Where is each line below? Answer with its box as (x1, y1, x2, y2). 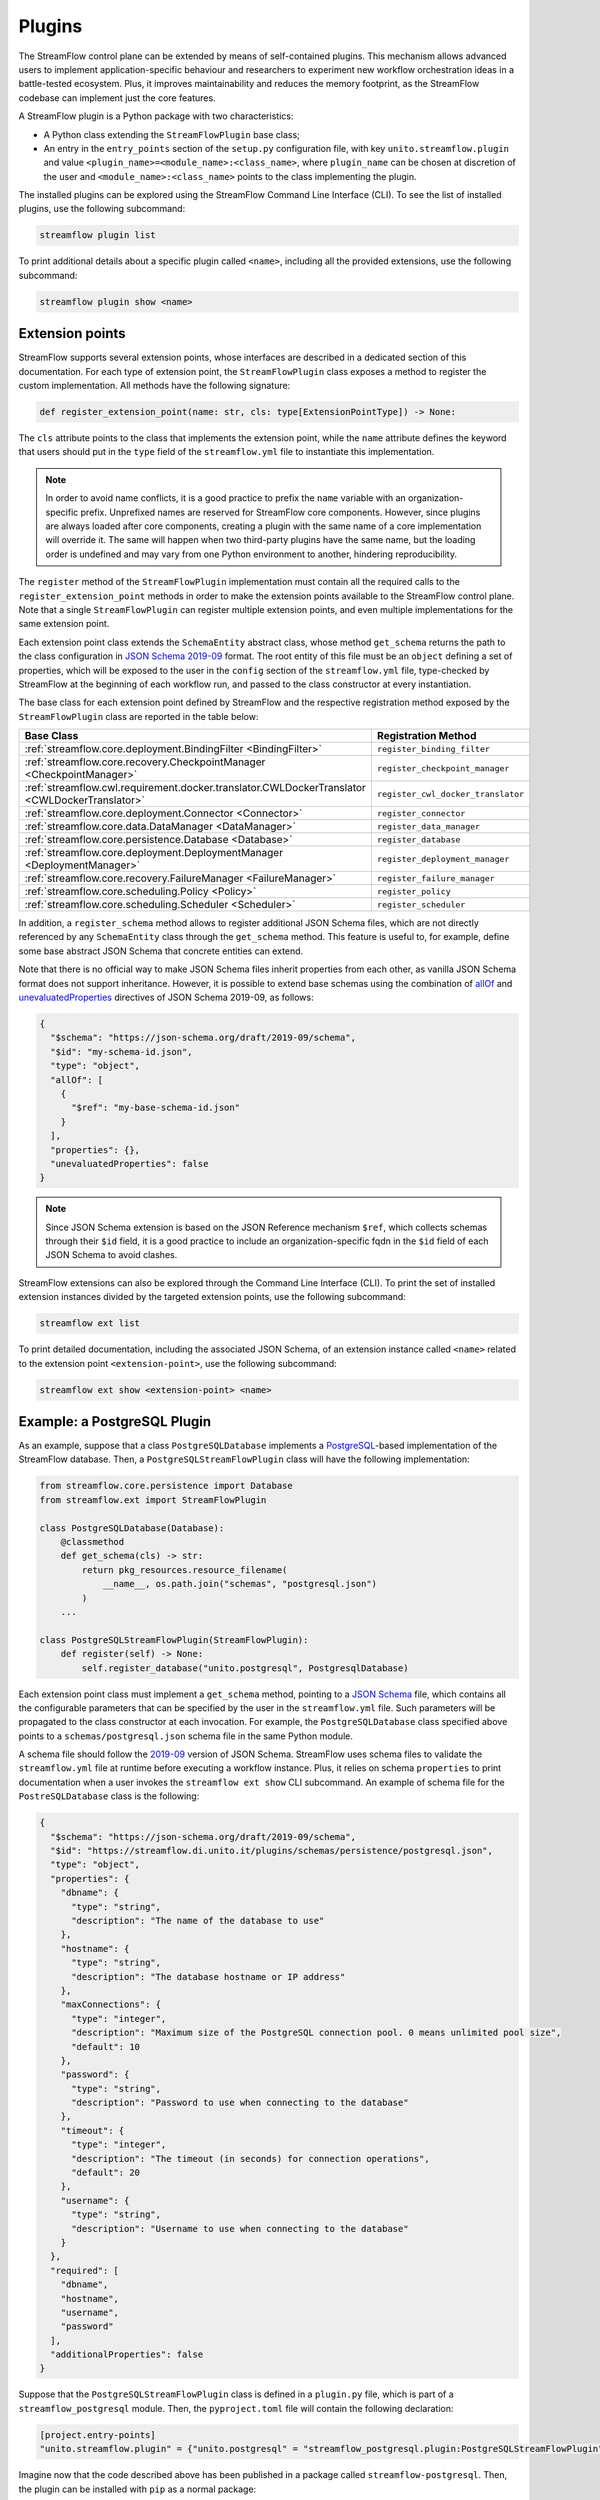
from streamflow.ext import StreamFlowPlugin (39, 1494, 267, 1505)
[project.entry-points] (39, 2429, 157, 2440)
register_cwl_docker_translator (376, 788, 525, 799)
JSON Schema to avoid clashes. (45, 1249, 178, 1261)
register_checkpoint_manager (376, 763, 510, 774)
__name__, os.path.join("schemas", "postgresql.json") (102, 1578, 378, 1590)
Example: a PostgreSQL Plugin (18, 1413, 212, 1430)
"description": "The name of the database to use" (71, 1915, 325, 1926)
